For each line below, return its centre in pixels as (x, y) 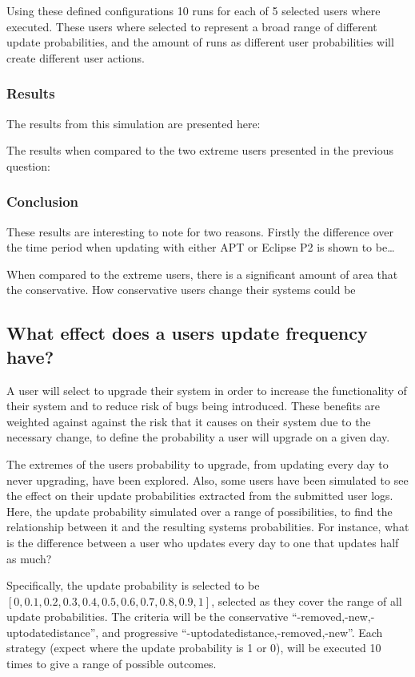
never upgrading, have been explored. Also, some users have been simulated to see (207, 480)
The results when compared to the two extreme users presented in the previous (200, 150)
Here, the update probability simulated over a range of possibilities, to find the (200, 511)
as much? (29, 558)
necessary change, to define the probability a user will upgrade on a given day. (198, 437)
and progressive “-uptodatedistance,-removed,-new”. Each (242, 632)
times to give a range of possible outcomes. (112, 664)
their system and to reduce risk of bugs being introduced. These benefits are (193, 406)
